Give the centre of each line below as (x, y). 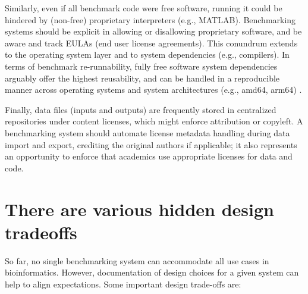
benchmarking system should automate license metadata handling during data (147, 132)
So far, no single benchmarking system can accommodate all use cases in (137, 260)
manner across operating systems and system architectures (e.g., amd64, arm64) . (153, 90)
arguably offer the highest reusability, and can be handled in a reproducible (142, 78)
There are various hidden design (139, 209)
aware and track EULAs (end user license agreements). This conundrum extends (151, 43)
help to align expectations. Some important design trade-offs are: (123, 284)
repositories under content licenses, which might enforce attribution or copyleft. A (154, 121)
